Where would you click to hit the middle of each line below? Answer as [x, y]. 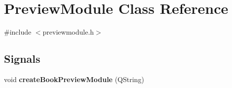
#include [18, 32]
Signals [22, 59]
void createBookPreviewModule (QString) [74, 79]
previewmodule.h [68, 32]
